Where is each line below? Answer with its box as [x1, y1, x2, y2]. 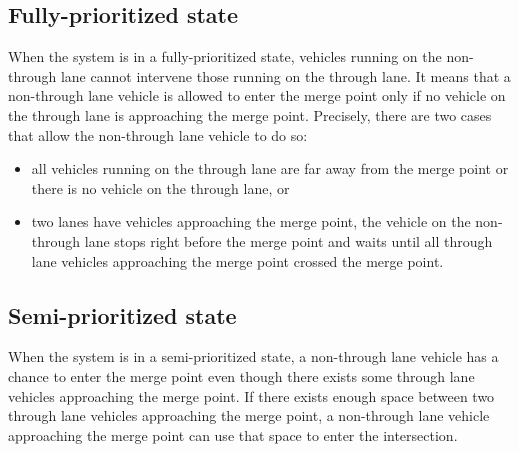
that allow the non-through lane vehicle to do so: [8, 124, 308, 145]
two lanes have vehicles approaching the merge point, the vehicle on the [31, 211, 471, 232]
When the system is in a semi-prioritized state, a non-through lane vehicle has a [8, 346, 499, 367]
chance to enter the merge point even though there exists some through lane [8, 365, 475, 386]
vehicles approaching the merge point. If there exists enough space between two [8, 385, 495, 406]
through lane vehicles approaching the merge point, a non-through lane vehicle [8, 405, 490, 426]
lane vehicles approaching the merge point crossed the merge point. [31, 250, 444, 271]
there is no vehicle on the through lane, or [31, 177, 290, 198]
